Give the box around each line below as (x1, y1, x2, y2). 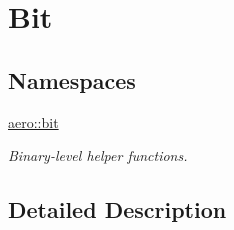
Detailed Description (8, 194, 227, 225)
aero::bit (8, 111, 59, 132)
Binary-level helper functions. (8, 145, 188, 166)
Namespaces (8, 64, 136, 95)
